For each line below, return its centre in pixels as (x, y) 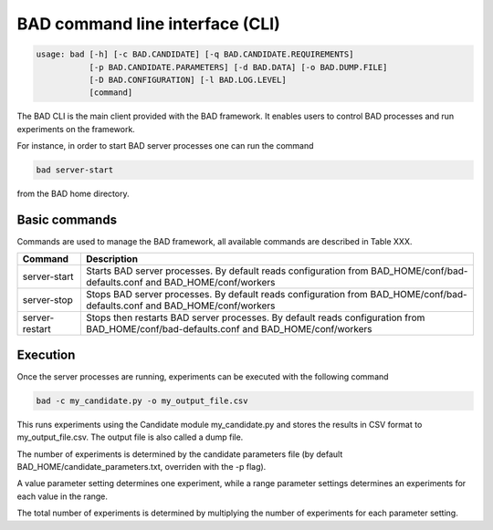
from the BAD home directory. (73, 194)
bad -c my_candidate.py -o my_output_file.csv (142, 400)
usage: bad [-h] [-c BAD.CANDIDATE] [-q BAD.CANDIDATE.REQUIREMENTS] (195, 54)
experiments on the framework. (76, 129)
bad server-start (75, 170)
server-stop (47, 300)
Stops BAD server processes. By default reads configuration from (227, 295)
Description (112, 259)
